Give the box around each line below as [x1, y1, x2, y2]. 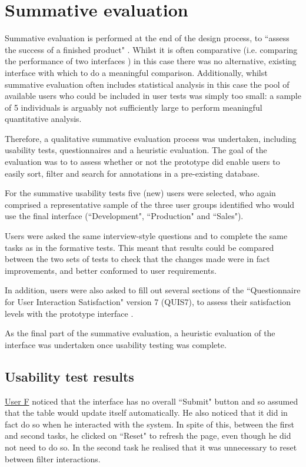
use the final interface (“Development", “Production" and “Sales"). [5, 210, 244, 222]
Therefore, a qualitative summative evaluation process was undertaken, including [5, 132, 297, 144]
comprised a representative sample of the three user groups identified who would [5, 198, 295, 210]
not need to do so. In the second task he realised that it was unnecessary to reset [5, 440, 297, 453]
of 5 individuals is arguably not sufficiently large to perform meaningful [5, 101, 262, 113]
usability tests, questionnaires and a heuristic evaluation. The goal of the [5, 144, 267, 156]
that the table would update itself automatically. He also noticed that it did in [5, 406, 288, 419]
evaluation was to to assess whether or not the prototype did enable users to [5, 155, 280, 168]
